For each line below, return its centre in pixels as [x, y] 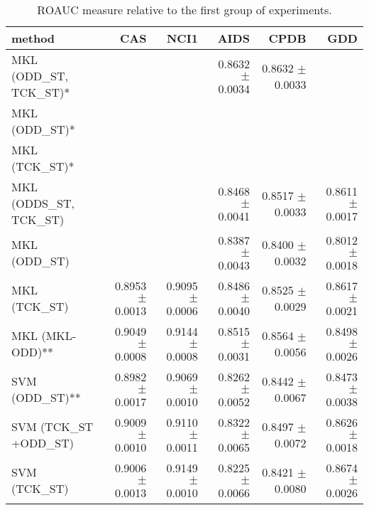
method [33, 38]
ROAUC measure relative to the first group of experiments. [184, 10]
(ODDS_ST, [43, 203]
